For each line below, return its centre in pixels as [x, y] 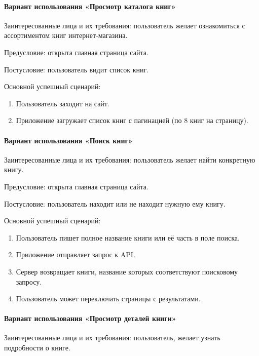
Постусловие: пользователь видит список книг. [77, 69]
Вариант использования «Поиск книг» [68, 140]
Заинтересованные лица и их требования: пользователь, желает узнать [112, 338]
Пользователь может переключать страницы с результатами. [108, 299]
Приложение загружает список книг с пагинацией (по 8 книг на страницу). [132, 120]
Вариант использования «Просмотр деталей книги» [90, 318]
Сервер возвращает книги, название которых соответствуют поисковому [127, 271]
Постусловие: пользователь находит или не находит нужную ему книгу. [115, 203]
